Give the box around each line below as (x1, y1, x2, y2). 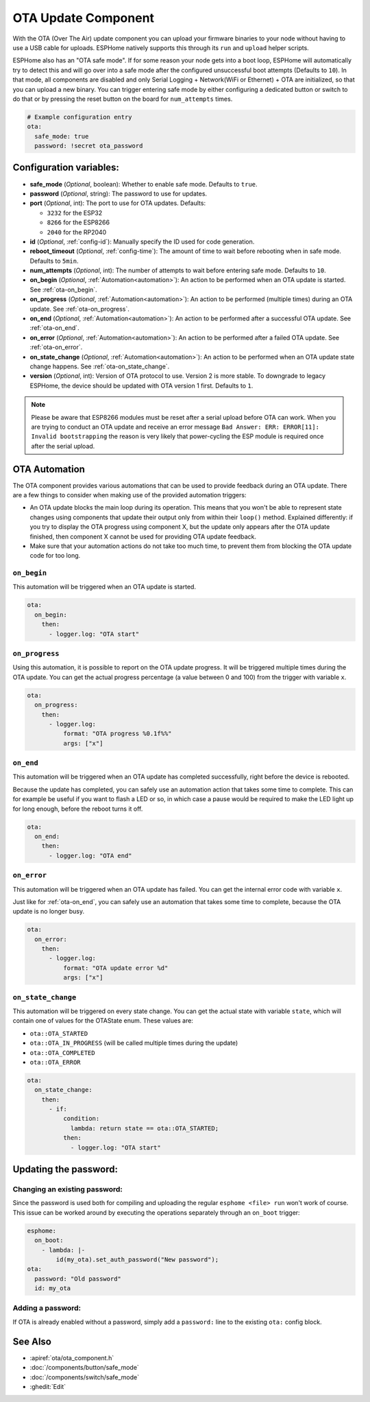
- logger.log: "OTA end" (49, 851, 133, 859)
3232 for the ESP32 (47, 209, 103, 217)
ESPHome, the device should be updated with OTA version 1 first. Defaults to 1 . (29, 381, 254, 390)
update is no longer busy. (12, 907, 85, 916)
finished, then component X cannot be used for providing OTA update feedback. (29, 532, 257, 540)
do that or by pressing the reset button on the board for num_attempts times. (12, 95, 233, 103)
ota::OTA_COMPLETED (29, 1049, 95, 1056)
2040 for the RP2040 (47, 228, 107, 236)
